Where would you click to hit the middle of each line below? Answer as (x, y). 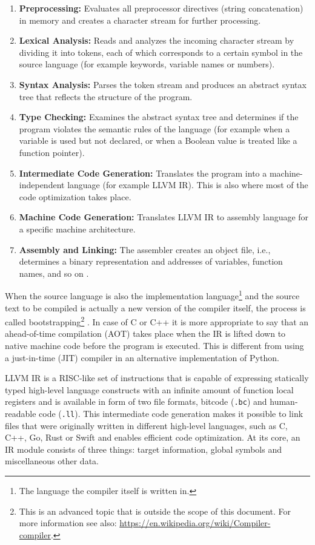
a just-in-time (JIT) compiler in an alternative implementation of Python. (142, 357)
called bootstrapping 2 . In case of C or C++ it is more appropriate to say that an (157, 321)
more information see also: (68, 523)
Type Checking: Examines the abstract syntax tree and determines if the (159, 117)
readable (21, 413)
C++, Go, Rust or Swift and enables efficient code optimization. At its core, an (153, 437)
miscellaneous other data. (52, 461)
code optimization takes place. (75, 196)
